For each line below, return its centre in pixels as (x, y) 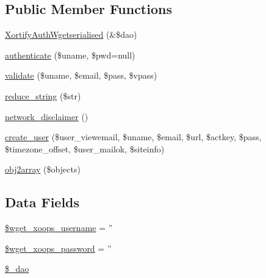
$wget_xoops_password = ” (58, 248)
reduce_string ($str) (43, 95)
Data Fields (42, 202)
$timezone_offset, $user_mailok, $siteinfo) (85, 148)
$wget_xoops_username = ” (59, 228)
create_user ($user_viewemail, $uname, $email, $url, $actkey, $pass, (133, 137)
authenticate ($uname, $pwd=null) (70, 55)
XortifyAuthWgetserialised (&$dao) (71, 34)
